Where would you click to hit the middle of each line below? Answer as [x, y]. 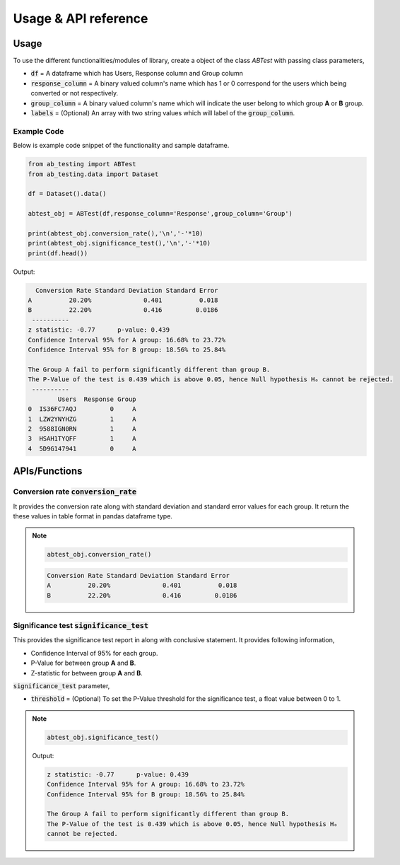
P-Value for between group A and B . [83, 663]
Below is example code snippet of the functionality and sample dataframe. [121, 146]
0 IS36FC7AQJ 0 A [82, 409]
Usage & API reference [81, 18]
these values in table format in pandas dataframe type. [93, 516]
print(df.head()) [58, 253]
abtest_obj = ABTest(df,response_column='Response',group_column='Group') [160, 214]
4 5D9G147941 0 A [82, 448]
